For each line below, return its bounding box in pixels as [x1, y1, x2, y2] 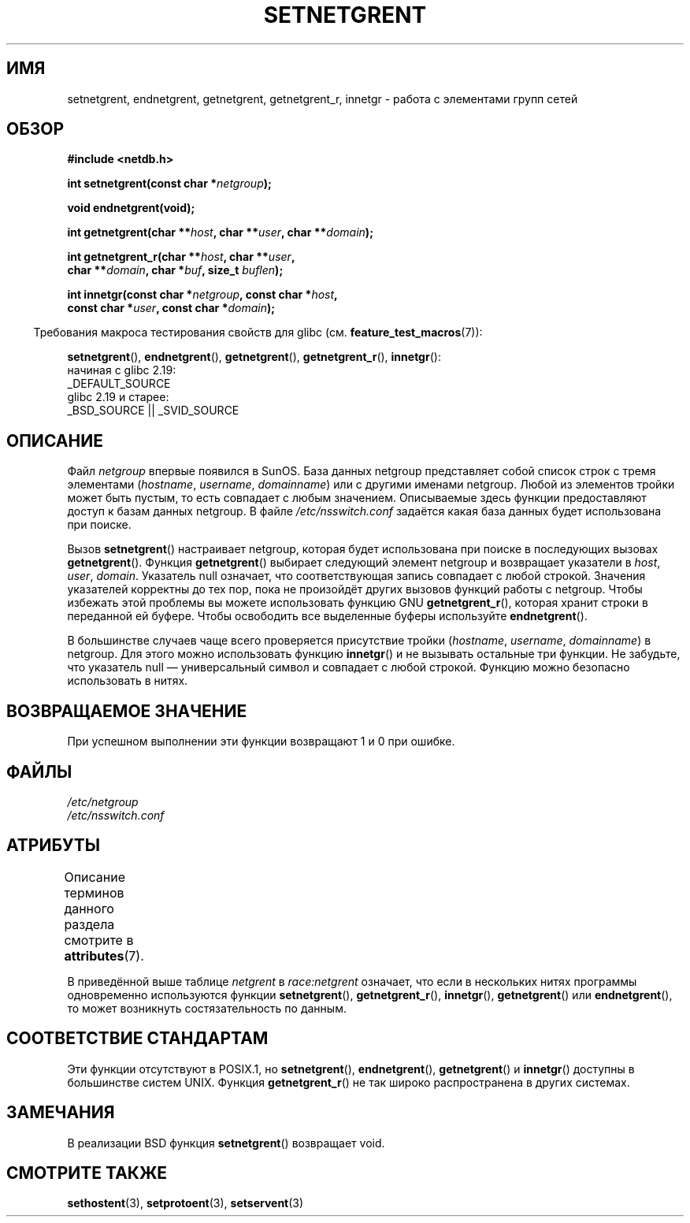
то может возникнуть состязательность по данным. [67, 1001, 347, 1015]
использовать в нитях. [67, 674, 188, 688]
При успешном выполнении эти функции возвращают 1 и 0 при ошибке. [67, 734, 455, 749]
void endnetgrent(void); [67, 201, 195, 215]
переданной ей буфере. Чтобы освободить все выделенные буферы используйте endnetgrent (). [67, 609, 588, 623]
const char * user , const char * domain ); [67, 301, 276, 315]
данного [64, 900, 114, 916]
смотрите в [64, 931, 134, 948]
